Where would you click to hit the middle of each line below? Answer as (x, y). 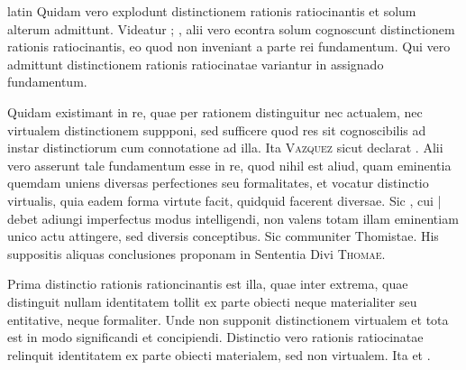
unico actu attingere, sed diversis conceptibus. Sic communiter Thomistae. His (223, 236)
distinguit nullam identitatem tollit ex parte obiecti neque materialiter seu (212, 301)
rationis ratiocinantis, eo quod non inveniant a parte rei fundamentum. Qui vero (229, 46)
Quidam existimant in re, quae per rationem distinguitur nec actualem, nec (215, 111)
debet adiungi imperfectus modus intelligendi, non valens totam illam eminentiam (233, 218)
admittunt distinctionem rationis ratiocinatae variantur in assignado (196, 64)
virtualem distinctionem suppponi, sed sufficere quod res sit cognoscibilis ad (217, 129)
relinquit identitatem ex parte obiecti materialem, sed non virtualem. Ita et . (219, 354)
